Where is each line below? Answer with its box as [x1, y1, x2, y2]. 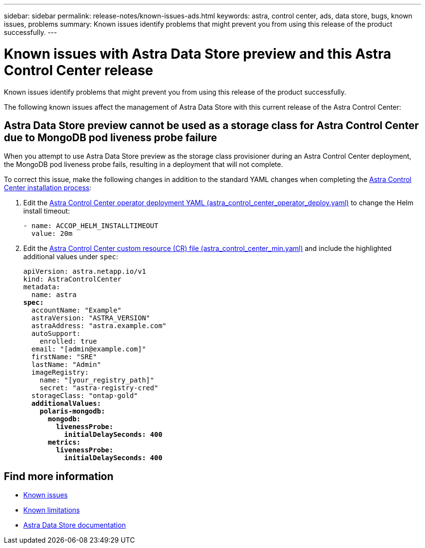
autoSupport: [31, 330, 81, 338]
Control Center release [4, 62, 153, 79]
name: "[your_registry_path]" [39, 376, 154, 384]
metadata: [23, 283, 60, 291]
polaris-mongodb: [39, 407, 105, 415]
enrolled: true [39, 337, 97, 346]
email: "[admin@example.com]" [31, 345, 146, 353]
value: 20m [31, 230, 73, 238]
